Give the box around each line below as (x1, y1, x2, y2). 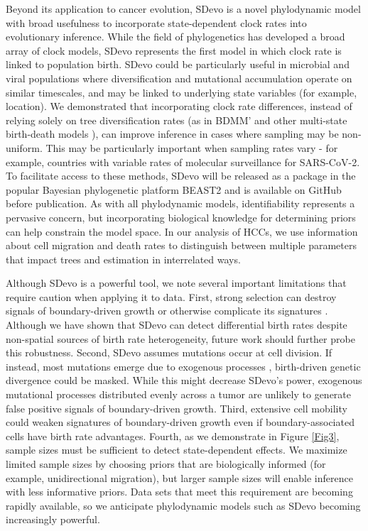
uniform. (6, 140, 43, 155)
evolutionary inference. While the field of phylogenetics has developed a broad (6, 29, 345, 44)
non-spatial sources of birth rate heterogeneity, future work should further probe (6, 331, 355, 346)
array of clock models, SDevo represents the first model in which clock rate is (6, 43, 342, 58)
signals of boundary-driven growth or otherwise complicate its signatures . (6, 303, 328, 318)
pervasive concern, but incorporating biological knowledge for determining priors (6, 209, 356, 224)
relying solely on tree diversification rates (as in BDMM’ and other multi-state (6, 112, 347, 127)
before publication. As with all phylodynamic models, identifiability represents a (6, 196, 355, 211)
